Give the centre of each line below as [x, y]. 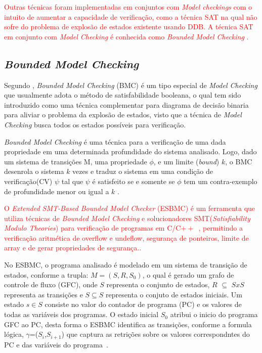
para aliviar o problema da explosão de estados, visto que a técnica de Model [123, 115]
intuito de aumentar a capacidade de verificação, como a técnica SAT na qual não [131, 16]
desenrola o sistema [34, 171]
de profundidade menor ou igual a [57, 191]
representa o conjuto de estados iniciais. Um [174, 294]
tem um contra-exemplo [221, 181]
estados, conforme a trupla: [46, 274]
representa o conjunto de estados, [158, 284]
